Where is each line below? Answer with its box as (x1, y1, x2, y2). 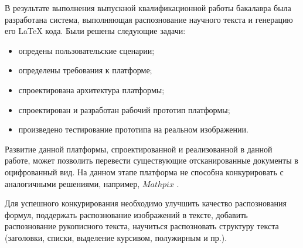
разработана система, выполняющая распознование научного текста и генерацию (5, 13, 293, 25)
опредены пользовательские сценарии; (18, 44, 155, 56)
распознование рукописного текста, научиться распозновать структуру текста (5, 220, 279, 232)
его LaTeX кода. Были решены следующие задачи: (5, 25, 186, 37)
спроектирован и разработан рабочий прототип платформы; (18, 103, 230, 115)
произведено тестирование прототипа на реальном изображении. (18, 123, 248, 135)
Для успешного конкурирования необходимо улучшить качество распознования (5, 197, 287, 209)
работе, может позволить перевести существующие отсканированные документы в (5, 154, 298, 167)
